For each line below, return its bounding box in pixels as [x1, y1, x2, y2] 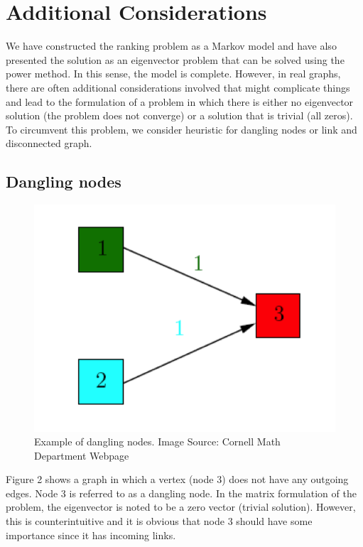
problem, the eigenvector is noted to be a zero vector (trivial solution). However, [6, 499, 356, 514]
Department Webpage [34, 448, 129, 462]
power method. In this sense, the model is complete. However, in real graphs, [6, 66, 341, 81]
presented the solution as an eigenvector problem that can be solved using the [6, 52, 345, 67]
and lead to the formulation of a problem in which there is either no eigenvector [6, 94, 354, 109]
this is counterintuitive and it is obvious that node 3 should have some [6, 514, 313, 529]
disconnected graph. [6, 136, 92, 151]
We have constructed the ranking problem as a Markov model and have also [6, 38, 337, 53]
